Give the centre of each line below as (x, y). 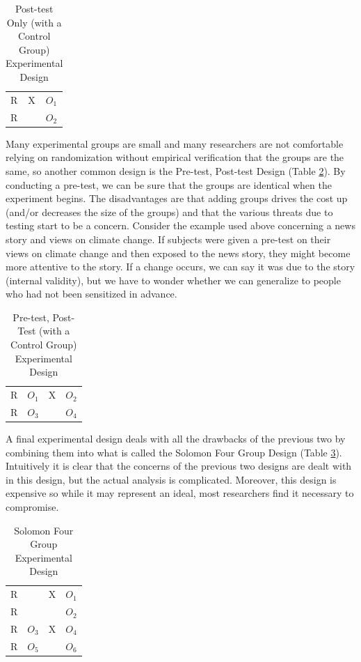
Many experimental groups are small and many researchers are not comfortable (175, 143)
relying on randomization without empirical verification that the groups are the (175, 157)
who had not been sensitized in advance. (91, 294)
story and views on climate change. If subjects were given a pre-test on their (168, 239)
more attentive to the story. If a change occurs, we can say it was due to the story (180, 267)
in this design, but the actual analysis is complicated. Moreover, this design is (171, 479)
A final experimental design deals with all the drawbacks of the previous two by (176, 439)
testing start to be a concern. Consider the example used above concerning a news (180, 225)
